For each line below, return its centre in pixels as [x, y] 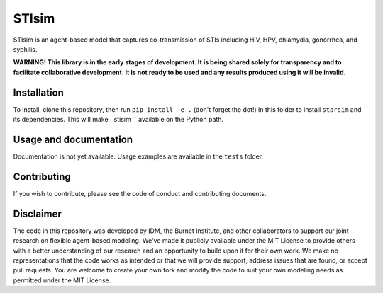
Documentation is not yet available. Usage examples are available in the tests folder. [138, 156]
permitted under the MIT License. [62, 280]
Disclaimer [37, 213]
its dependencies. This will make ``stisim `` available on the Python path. [118, 120]
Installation [38, 92]
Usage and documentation [73, 139]
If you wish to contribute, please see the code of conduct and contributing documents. [140, 193]
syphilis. [25, 49]
